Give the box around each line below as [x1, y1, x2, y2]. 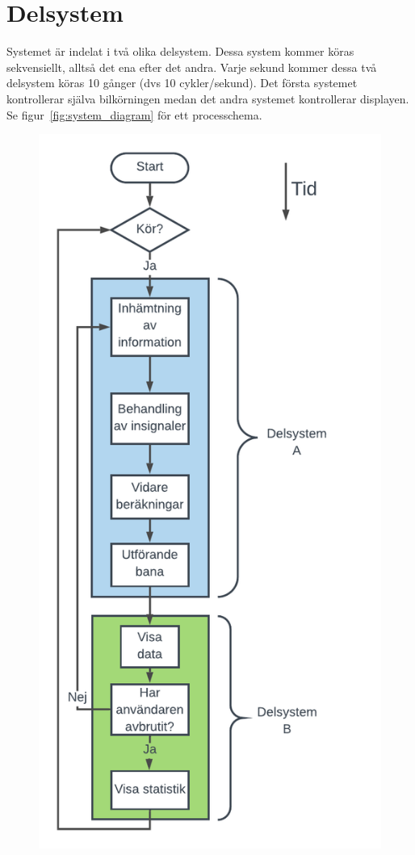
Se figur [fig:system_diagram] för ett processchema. [6, 106, 262, 123]
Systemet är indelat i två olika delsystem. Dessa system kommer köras [6, 43, 354, 60]
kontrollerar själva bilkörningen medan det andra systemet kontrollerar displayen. [6, 90, 409, 107]
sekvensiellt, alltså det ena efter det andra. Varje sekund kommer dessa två [6, 58, 377, 75]
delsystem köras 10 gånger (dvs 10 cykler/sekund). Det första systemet [6, 74, 358, 91]
